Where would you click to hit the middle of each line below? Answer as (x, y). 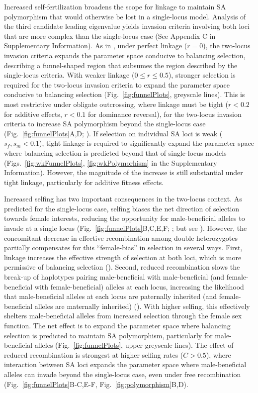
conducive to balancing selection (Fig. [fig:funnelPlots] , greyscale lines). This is (125, 94)
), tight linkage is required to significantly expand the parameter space (147, 143)
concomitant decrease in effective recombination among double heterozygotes (121, 238)
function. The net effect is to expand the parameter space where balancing (117, 325)
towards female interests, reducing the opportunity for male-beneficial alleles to (125, 218)
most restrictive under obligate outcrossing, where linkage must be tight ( (116, 104)
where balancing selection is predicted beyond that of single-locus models (115, 152)
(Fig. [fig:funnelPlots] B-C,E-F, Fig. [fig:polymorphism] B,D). (96, 384)
